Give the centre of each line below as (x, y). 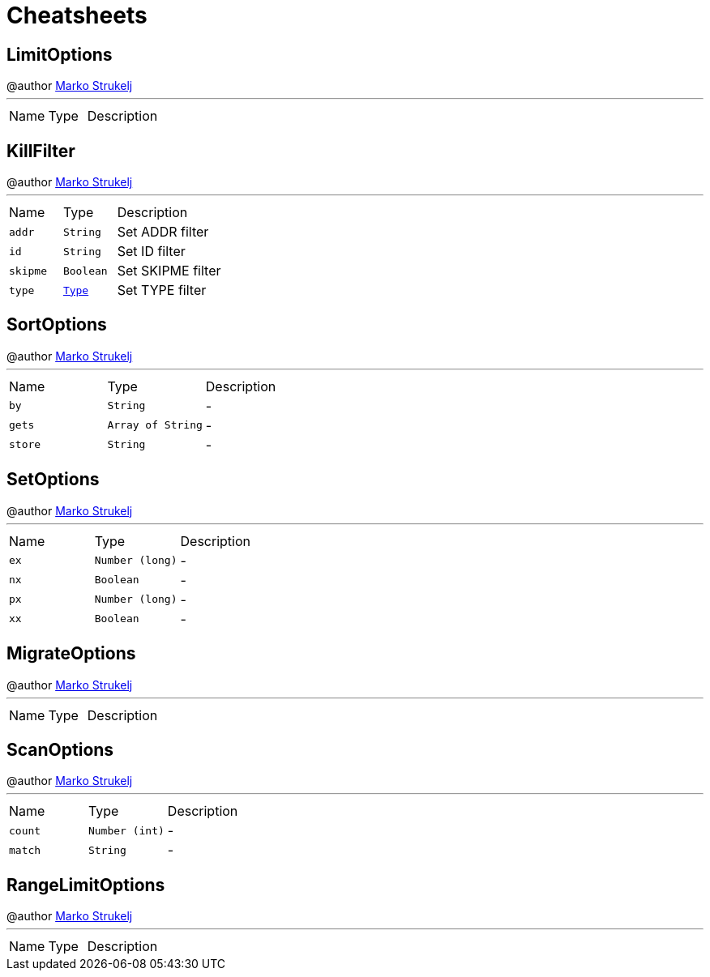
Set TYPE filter (162, 290)
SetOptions (53, 480)
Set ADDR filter (163, 232)
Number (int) (126, 830)
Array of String (155, 425)
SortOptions (57, 325)
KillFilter (41, 151)
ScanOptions (60, 749)
